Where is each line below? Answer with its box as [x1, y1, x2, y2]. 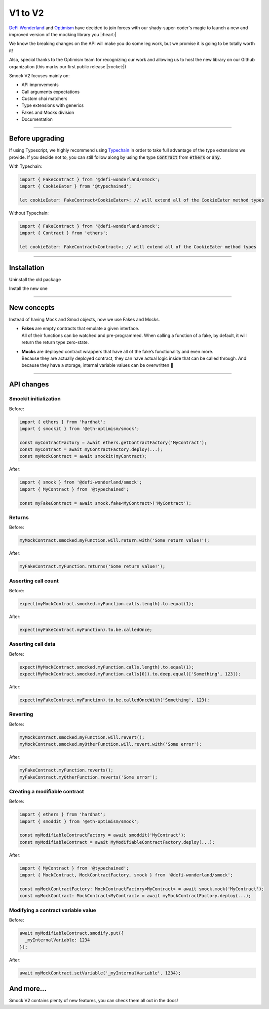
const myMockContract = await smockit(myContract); [19, 453, 148, 459]
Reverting [9, 711, 34, 718]
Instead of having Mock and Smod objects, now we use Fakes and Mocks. [9, 317, 160, 323]
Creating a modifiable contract [9, 788, 84, 795]
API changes [9, 380, 49, 388]
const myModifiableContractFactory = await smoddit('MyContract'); [19, 832, 187, 838]
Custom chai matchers [21, 96, 68, 101]
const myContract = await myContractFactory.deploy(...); [19, 447, 163, 452]
